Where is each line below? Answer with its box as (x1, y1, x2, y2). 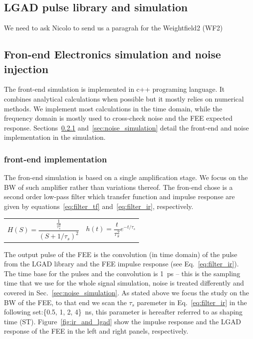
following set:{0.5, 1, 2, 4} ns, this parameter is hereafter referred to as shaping (4, 307, 243, 317)
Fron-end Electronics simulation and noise (4, 47, 221, 62)
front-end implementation (4, 153, 107, 165)
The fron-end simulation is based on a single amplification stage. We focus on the (4, 172, 248, 183)
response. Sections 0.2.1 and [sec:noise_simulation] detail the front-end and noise (4, 122, 249, 132)
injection (4, 61, 48, 76)
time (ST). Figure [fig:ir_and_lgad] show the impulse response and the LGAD (4, 316, 241, 326)
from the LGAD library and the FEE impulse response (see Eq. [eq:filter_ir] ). (4, 259, 239, 269)
